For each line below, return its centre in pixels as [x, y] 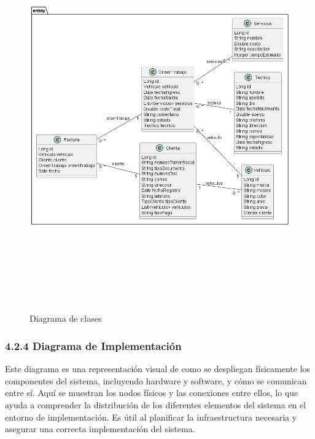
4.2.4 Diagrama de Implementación [93, 345]
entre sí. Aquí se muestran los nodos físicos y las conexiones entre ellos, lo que [152, 393]
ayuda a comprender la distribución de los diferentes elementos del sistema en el [156, 404]
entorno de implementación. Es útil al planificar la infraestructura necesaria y [151, 417]
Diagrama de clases [66, 318]
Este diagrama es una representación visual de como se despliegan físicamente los [158, 369]
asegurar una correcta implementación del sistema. [100, 429]
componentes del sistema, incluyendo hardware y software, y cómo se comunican [156, 380]
